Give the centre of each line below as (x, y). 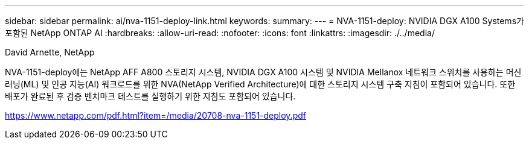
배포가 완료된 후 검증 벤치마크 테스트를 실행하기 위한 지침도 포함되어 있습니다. (150, 96)
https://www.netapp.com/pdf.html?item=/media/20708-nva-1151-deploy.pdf (155, 115)
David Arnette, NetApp (50, 52)
